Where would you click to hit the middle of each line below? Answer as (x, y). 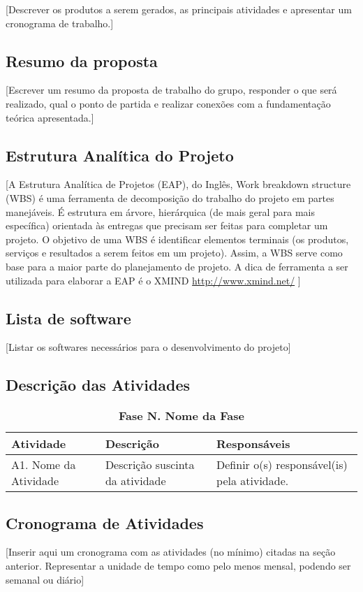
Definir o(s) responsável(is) (282, 465)
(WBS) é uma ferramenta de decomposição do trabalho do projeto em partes (170, 197)
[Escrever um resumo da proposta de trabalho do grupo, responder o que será (171, 90)
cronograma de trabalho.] (60, 23)
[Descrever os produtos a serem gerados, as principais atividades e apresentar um (179, 9)
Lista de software (68, 318)
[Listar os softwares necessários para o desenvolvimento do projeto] (148, 347)
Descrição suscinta (150, 465)
